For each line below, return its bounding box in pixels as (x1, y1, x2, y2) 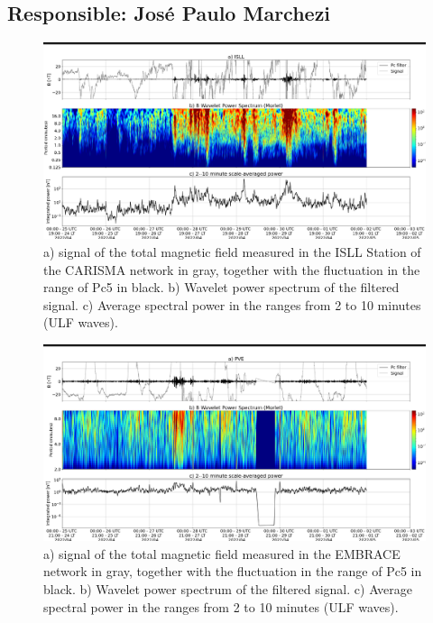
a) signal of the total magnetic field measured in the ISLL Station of (43, 243, 421, 261)
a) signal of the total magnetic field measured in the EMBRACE (43, 544, 401, 563)
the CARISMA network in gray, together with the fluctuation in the (43, 260, 420, 279)
